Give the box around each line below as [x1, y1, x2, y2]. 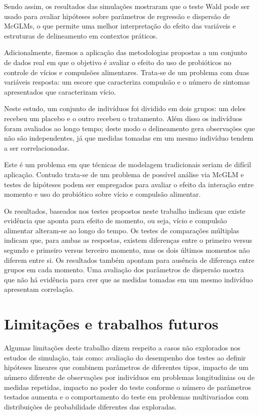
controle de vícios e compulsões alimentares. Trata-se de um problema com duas [4, 67, 249, 77]
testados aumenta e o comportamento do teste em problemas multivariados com [4, 391, 249, 402]
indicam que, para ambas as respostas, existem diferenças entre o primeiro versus [4, 235, 252, 245]
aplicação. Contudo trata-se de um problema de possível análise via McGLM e [4, 169, 244, 179]
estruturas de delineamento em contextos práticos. [4, 30, 158, 41]
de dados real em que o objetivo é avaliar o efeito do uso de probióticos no [4, 57, 231, 67]
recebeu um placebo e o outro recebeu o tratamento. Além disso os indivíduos [4, 113, 242, 123]
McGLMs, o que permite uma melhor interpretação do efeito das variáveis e [4, 21, 236, 31]
